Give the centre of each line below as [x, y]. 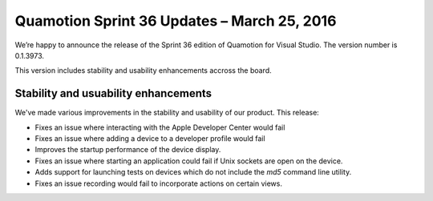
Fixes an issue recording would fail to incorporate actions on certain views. [158, 183]
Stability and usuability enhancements [113, 93]
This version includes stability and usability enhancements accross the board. [143, 70]
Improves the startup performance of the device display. [128, 150]
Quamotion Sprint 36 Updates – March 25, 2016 [176, 21]
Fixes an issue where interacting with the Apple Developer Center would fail [160, 127]
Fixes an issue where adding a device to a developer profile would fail [150, 139]
